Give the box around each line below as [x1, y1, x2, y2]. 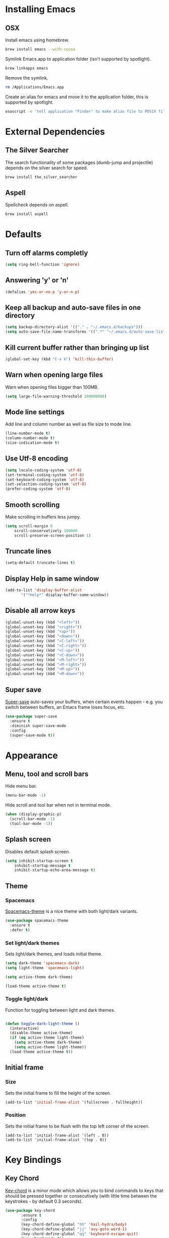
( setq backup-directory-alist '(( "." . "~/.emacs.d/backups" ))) [5, 325, 143, 330]
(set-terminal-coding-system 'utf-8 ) [5, 472, 84, 478]
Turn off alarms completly [5, 248, 88, 257]
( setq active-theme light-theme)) [14, 1045, 87, 1050]
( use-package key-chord [5, 1208, 55, 1213]
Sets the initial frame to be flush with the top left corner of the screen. [5, 1123, 150, 1129]
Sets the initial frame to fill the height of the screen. [5, 1090, 112, 1096]
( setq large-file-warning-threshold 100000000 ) [5, 394, 107, 399]
